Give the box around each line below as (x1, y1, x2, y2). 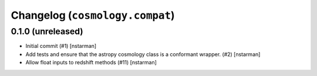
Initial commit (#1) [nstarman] (25, 43, 97, 50)
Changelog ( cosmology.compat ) (11, 9, 176, 22)
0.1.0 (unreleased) (11, 26, 83, 37)
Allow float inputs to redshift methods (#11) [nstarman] (25, 59, 157, 66)
